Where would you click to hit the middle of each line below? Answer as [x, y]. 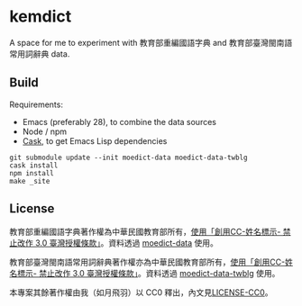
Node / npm [45, 131]
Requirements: [36, 104]
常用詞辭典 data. [40, 54]
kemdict [41, 17]
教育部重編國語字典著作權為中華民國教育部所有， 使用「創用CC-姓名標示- [145, 231]
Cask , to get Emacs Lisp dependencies [95, 140]
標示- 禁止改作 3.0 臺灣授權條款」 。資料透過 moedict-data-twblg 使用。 [148, 273]
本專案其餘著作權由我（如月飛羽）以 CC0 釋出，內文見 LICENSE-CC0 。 [141, 292]
